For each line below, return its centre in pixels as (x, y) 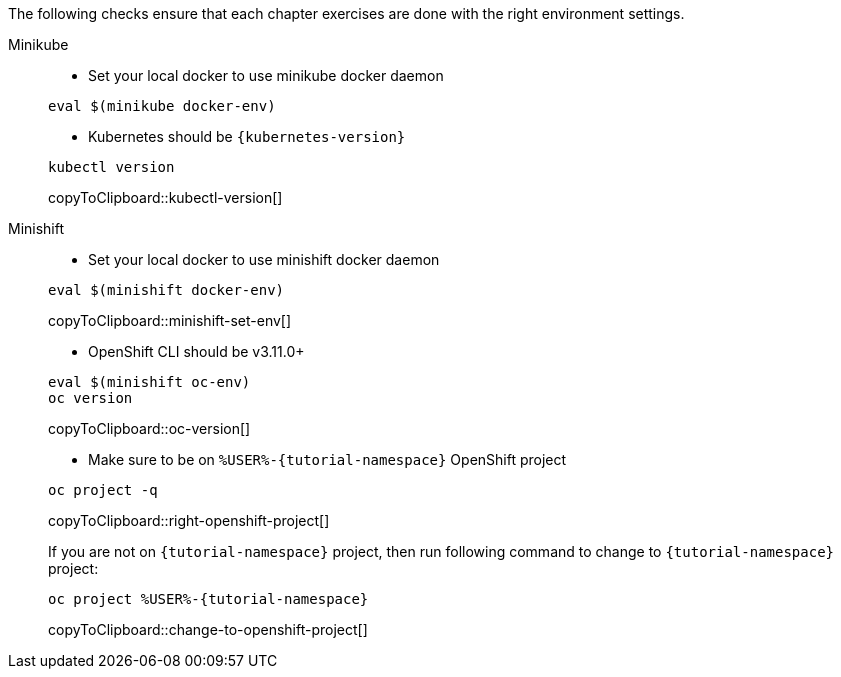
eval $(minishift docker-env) (166, 290)
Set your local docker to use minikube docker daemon (266, 75)
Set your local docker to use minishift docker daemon (264, 259)
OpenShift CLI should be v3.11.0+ (196, 351)
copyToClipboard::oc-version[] (149, 428)
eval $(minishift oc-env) (149, 382)
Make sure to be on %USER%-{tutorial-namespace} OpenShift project (327, 459)
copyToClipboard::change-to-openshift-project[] (208, 629)
